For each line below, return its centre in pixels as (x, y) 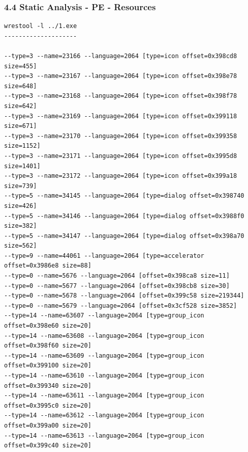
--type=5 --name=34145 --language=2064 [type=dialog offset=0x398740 (124, 196)
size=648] (21, 86)
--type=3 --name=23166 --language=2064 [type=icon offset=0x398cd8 (121, 56)
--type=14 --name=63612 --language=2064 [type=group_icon (104, 416)
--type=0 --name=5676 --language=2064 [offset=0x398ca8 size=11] (117, 276)
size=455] (21, 66)
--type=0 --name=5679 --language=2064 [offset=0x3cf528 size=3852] (121, 305)
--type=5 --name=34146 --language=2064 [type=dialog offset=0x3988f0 (124, 216)
